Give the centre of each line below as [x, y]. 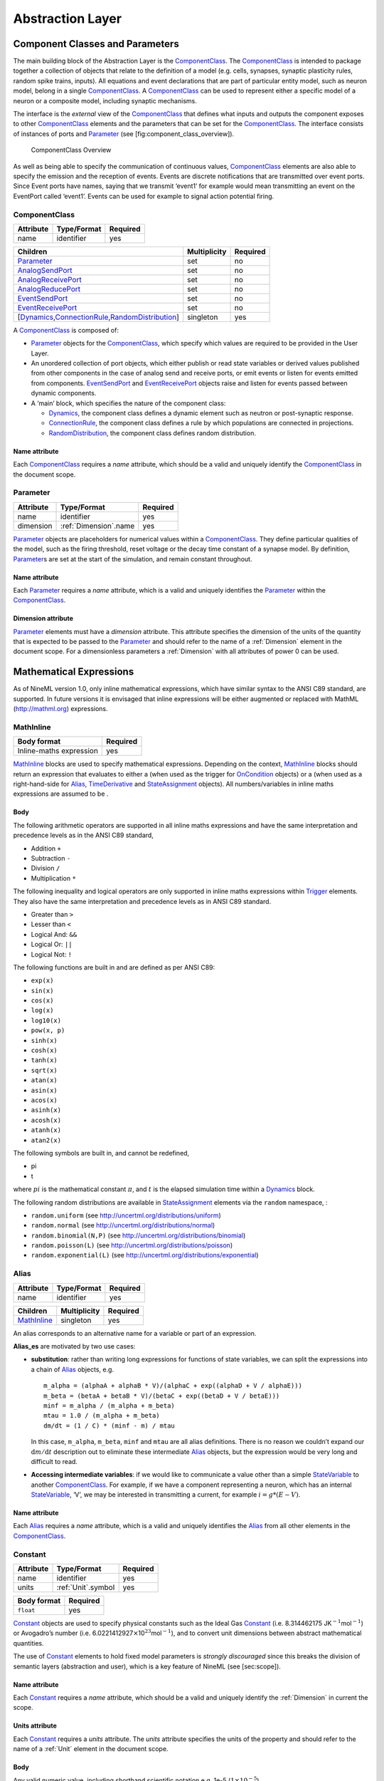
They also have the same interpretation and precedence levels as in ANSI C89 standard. [142, 901]
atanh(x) [46, 1130]
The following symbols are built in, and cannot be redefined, [101, 1153]
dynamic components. [64, 393]
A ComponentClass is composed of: [66, 330]
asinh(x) [46, 1110]
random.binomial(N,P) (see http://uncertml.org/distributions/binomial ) [138, 1235]
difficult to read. [54, 1461]
